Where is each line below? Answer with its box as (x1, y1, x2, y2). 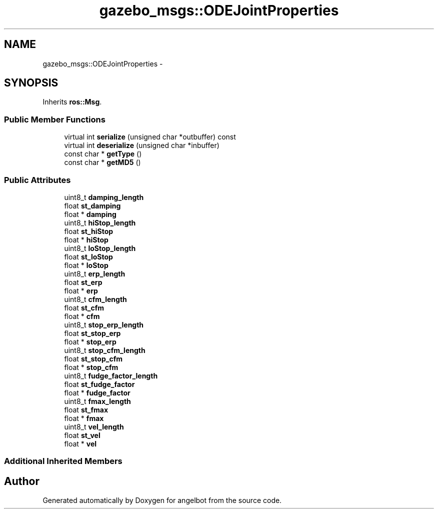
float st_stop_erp (64, 328, 121, 337)
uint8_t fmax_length (64, 396, 131, 405)
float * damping (64, 209, 116, 218)
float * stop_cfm (64, 362, 118, 371)
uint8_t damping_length (64, 192, 144, 201)
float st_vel (64, 430, 100, 439)
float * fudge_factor (64, 388, 130, 397)
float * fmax (64, 413, 104, 422)
